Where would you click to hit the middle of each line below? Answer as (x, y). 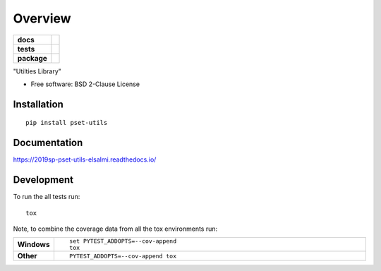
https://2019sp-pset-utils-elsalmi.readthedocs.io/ (85, 159)
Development (43, 180)
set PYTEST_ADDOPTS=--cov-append (123, 241)
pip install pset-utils (67, 123)
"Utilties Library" (37, 71)
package (32, 58)
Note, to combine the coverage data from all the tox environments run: (115, 229)
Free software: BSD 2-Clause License (85, 84)
